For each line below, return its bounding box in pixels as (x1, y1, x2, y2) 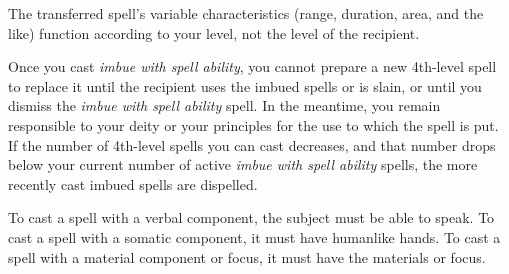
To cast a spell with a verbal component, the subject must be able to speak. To (8, 207, 495, 228)
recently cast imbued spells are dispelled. (8, 173, 258, 194)
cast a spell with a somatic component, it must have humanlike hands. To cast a (8, 226, 501, 247)
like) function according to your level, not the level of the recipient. (8, 22, 420, 43)
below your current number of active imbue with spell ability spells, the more (8, 154, 478, 175)
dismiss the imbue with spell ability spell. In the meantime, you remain (8, 95, 441, 116)
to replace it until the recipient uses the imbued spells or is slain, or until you (8, 75, 482, 96)
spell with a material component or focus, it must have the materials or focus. (8, 246, 486, 267)
